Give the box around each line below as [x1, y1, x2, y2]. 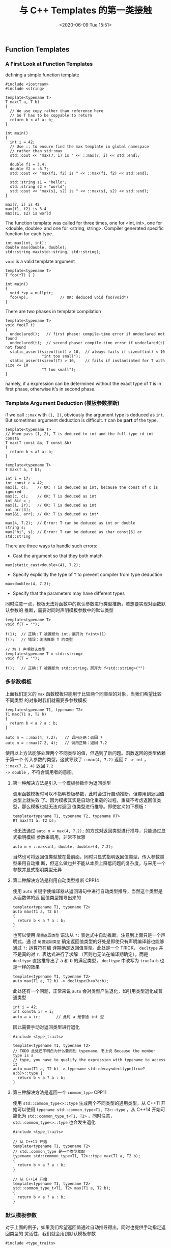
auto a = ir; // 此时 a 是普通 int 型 [12, 1014, 104, 1019]
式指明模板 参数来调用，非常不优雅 [12, 834, 85, 840]
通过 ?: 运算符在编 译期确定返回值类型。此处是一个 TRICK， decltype [12, 945, 158, 951]
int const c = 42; [5, 480, 44, 485]
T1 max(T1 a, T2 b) [5, 711, 47, 717]
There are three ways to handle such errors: [5, 543, 98, 549]
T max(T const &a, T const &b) [5, 440, 72, 446]
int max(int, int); [5, 240, 47, 246]
